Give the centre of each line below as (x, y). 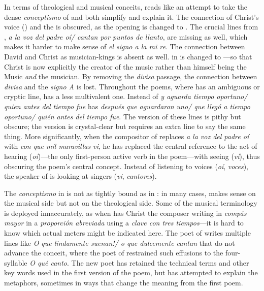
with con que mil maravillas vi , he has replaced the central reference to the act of (131, 146)
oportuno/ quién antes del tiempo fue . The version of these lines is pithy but (123, 116)
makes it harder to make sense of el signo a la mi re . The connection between (125, 46)
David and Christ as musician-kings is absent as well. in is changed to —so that (128, 56)
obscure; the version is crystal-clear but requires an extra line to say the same (125, 126)
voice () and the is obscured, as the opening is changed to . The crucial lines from (131, 27)
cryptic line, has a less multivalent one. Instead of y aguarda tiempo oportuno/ (126, 96)
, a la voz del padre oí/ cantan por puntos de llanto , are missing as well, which (126, 36)
